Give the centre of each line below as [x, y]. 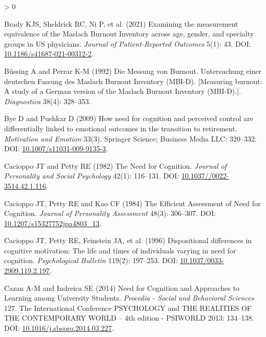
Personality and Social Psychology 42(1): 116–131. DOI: [92, 176]
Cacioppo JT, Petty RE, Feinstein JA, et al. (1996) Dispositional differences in [128, 240]
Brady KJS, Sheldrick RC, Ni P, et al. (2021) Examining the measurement [121, 23]
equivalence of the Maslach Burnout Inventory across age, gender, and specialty [129, 34]
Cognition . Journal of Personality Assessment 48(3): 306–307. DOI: [110, 213]
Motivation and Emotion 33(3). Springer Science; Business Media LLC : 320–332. [130, 138]
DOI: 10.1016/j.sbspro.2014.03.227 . [59, 328]
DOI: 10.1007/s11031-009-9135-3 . [56, 148]
